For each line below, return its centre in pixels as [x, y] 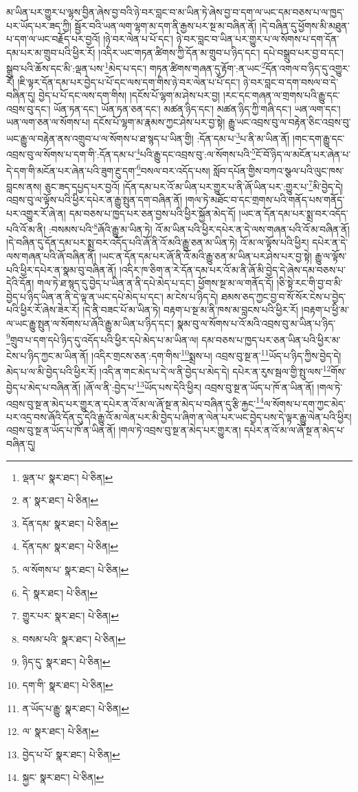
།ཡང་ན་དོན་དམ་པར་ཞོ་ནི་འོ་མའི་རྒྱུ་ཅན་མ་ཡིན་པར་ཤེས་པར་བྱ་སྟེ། [205, 256]
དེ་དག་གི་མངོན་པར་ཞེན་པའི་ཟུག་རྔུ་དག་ [71, 170]
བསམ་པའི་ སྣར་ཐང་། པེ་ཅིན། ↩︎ [74, 638]
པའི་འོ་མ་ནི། [26, 229]
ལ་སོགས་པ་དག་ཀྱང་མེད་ [304, 403]
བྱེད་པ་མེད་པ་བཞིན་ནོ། [44, 387]
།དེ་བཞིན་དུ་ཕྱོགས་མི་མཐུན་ [304, 25]
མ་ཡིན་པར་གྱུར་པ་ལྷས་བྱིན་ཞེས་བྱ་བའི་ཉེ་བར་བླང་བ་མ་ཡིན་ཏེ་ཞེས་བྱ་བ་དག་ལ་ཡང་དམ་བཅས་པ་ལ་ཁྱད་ [175, 12]
